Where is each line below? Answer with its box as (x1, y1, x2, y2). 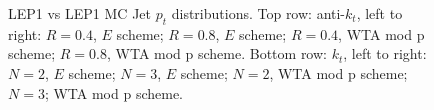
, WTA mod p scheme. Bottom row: (106, 43, 327, 64)
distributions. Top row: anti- (171, 3, 346, 23)
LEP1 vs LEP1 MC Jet (8, 3, 151, 23)
